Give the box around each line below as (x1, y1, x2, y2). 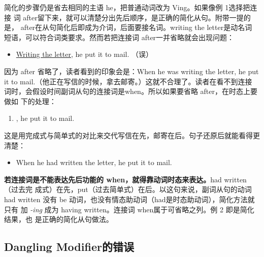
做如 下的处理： (4, 95, 56, 106)
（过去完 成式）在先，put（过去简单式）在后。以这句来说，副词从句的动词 (4, 184, 252, 195)
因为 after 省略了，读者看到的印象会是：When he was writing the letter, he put (4, 66, 259, 76)
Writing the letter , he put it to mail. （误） (16, 49, 153, 59)
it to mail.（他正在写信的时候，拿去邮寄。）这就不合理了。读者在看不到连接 (4, 76, 252, 86)
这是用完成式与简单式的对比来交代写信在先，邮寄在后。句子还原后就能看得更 (4, 130, 260, 140)
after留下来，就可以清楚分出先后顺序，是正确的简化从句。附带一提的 (23, 12, 251, 22)
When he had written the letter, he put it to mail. (16, 157, 172, 168)
